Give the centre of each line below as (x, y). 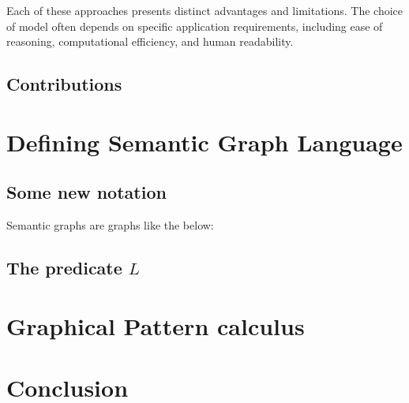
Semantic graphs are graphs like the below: (110, 225)
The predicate (64, 268)
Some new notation (86, 192)
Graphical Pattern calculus (156, 325)
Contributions (64, 84)
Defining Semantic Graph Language (204, 142)
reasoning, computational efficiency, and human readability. (150, 41)
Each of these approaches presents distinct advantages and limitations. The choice (205, 10)
